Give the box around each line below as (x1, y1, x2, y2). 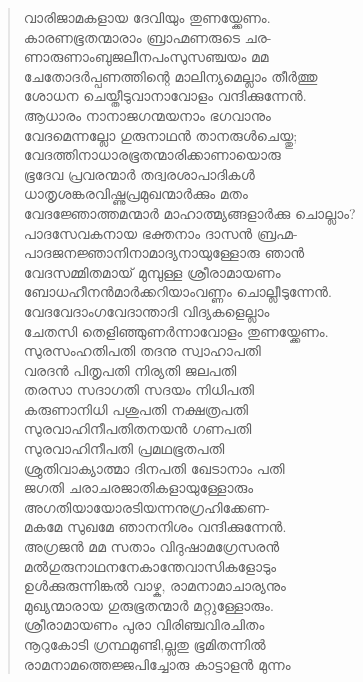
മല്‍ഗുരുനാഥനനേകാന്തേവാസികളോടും (23, 555, 277, 576)
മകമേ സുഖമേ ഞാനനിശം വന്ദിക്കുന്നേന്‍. (23, 516, 287, 537)
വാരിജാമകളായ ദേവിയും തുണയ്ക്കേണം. (23, 7, 271, 27)
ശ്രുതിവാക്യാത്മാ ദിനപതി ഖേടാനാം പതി (23, 457, 285, 478)
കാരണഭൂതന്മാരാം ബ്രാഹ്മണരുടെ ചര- (23, 26, 272, 47)
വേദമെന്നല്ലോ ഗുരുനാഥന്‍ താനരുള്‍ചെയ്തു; (23, 124, 298, 145)
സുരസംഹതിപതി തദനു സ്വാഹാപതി (23, 340, 261, 361)
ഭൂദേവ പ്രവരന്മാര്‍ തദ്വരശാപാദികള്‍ (23, 163, 255, 184)
